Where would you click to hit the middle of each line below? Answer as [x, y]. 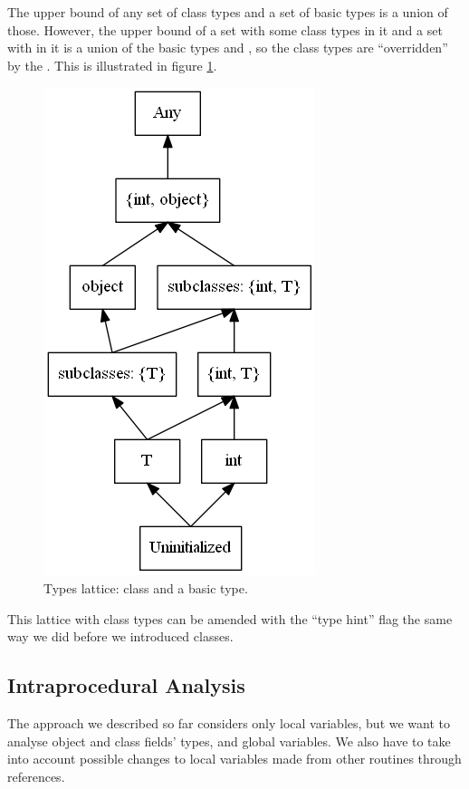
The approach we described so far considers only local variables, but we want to [229, 722]
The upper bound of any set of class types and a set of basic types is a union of [228, 12]
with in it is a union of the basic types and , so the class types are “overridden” [228, 48]
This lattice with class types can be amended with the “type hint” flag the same [230, 618]
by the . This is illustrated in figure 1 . [112, 65]
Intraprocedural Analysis [126, 685]
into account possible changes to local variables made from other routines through [234, 759]
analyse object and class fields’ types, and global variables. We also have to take [229, 741]
